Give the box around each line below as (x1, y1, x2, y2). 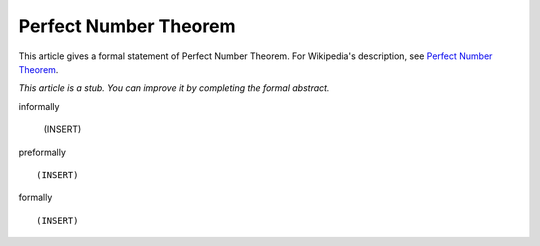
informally (18, 100, 60, 112)
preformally (18, 146, 67, 158)
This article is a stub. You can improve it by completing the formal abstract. (18, 82, 330, 94)
